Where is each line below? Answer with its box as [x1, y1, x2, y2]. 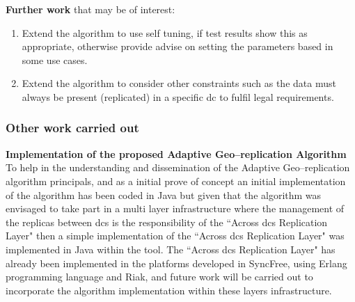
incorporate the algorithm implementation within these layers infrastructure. [6, 283, 332, 297]
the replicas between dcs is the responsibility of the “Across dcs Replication [6, 214, 328, 229]
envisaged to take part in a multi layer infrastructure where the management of [6, 201, 345, 216]
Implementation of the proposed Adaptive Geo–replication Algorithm [6, 146, 347, 161]
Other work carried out [6, 119, 139, 136]
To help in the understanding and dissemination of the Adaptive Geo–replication [6, 160, 350, 175]
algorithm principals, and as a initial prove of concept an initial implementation [6, 173, 346, 188]
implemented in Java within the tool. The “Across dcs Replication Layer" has [6, 241, 336, 256]
